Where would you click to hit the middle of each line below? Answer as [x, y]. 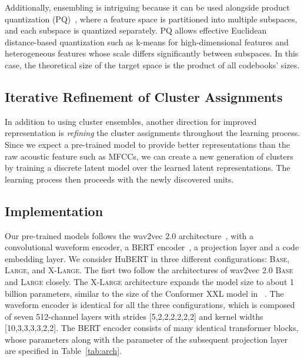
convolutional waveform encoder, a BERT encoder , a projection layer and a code [152, 247]
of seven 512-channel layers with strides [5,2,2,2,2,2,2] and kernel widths [134, 316]
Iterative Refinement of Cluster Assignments [144, 96]
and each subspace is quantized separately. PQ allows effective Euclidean [136, 30]
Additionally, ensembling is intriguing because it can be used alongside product [147, 7]
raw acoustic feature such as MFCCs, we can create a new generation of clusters [149, 156]
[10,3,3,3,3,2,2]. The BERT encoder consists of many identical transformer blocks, [152, 328]
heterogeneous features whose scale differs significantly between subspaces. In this [152, 53]
